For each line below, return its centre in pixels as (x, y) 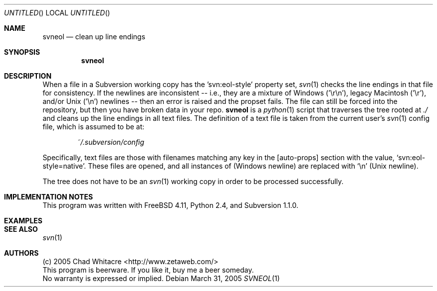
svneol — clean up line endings (94, 37)
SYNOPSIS (22, 52)
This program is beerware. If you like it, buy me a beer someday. (148, 270)
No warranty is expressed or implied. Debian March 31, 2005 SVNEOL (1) (161, 278)
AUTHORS (21, 253)
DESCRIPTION (28, 76)
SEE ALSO (21, 229)
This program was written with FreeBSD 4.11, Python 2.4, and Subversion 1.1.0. (171, 205)
